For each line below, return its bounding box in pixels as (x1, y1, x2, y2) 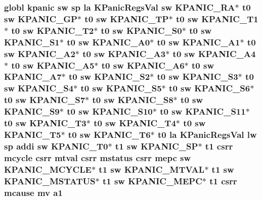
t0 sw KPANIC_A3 (82, 47, 166, 60)
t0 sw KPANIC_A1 (157, 35, 240, 48)
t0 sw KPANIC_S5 (80, 82, 162, 94)
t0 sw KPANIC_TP (84, 12, 169, 25)
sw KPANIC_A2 (4, 47, 75, 60)
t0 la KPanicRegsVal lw (158, 128, 257, 141)
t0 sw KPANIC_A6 (101, 59, 185, 71)
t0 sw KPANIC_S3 (157, 70, 238, 83)
